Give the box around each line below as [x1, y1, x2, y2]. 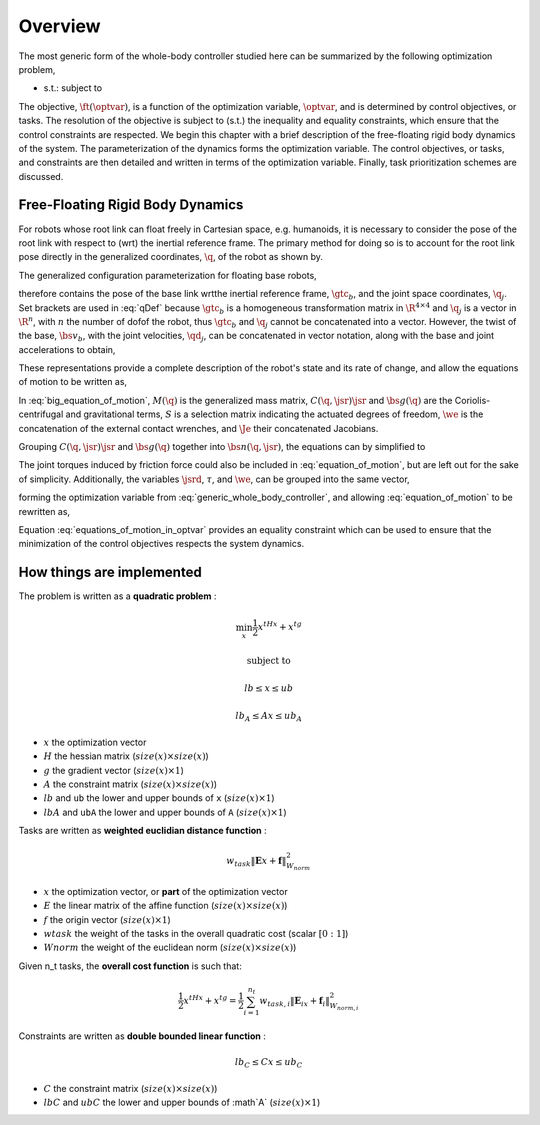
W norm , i [329, 1001, 359, 1012]
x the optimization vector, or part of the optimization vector [43, 885, 289, 897]
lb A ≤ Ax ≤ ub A [235, 710, 303, 724]
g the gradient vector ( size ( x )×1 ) [43, 764, 185, 776]
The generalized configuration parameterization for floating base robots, [18, 269, 317, 281]
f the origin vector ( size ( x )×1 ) [43, 913, 172, 925]
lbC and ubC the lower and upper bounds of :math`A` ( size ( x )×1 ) [43, 1096, 321, 1108]
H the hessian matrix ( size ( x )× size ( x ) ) [43, 750, 209, 762]
